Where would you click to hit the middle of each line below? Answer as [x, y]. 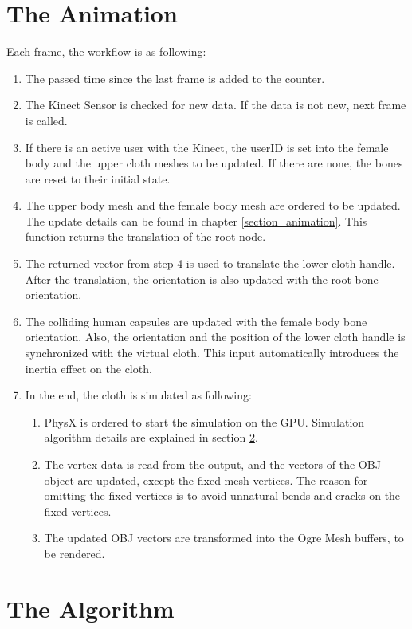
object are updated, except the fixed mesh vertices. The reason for [206, 480]
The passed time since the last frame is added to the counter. [175, 78]
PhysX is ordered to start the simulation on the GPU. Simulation [204, 421]
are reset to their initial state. [98, 178]
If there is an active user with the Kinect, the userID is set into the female [207, 147]
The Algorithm [90, 608]
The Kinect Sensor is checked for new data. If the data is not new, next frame [216, 105]
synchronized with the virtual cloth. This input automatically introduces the [212, 353]
